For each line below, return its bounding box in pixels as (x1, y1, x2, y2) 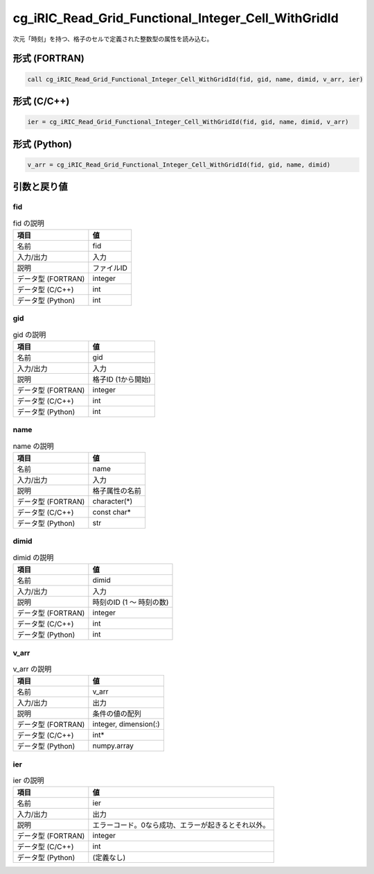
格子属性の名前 (92, 486, 142, 496)
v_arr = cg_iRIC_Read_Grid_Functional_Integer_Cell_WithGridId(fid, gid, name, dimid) (27, 160, 331, 169)
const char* (92, 507, 132, 517)
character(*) (92, 497, 133, 506)
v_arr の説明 (12, 665, 52, 674)
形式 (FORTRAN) (12, 53, 84, 65)
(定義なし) (92, 853, 126, 863)
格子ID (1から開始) (92, 375, 152, 384)
